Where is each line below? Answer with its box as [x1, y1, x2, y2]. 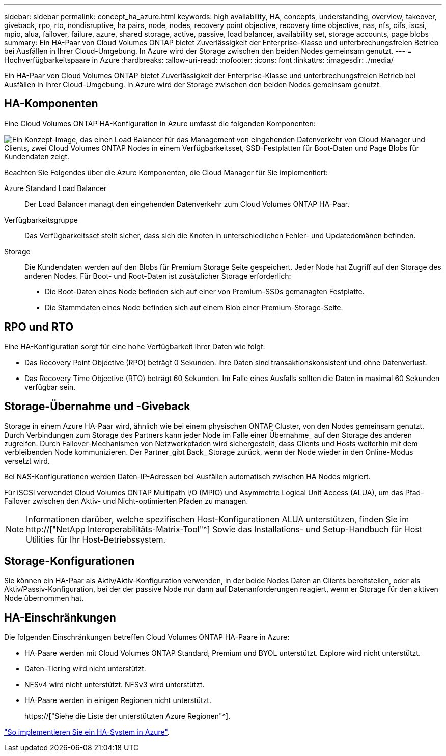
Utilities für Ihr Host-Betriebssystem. [26, 534, 166, 545]
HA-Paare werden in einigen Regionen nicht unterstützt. [24, 696, 211, 705]
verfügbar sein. [24, 382, 76, 391]
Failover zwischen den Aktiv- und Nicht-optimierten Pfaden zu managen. [4, 496, 248, 505]
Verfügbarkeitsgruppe [4, 215, 78, 224]
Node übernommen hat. [4, 593, 84, 603]
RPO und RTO [4, 320, 74, 334]
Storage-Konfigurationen [4, 554, 135, 568]
